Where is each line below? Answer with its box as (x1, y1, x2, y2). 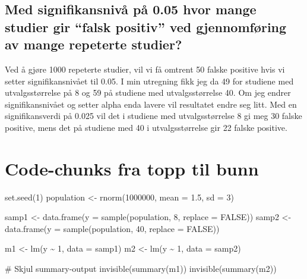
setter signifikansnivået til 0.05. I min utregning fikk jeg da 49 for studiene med (5, 74, 294, 87)
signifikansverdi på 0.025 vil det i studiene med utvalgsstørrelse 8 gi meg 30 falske (5, 109, 302, 122)
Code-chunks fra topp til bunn (5, 156, 259, 180)
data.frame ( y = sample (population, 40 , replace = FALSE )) (5, 222, 220, 234)
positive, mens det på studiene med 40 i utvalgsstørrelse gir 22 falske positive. (5, 121, 287, 133)
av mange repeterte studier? (5, 35, 182, 54)
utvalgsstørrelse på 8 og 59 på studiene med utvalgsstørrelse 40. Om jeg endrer (5, 86, 291, 99)
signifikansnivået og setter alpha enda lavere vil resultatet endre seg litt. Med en (5, 98, 297, 110)
